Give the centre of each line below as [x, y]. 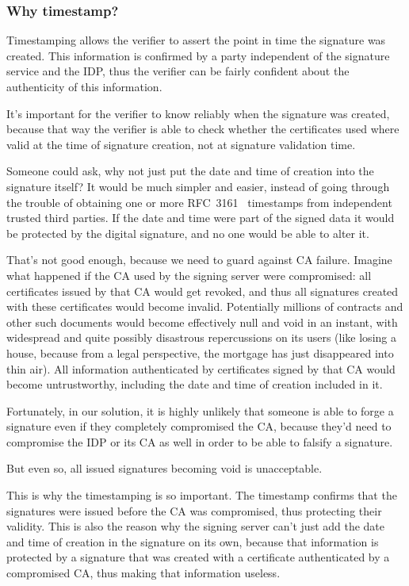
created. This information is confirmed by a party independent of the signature [198, 55]
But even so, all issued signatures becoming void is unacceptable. [164, 468]
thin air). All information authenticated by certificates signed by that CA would [201, 368]
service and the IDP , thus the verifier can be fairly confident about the [178, 71]
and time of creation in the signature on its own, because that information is [193, 541]
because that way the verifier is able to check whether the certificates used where [203, 129]
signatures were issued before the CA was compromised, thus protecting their [194, 510]
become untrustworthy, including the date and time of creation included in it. [195, 384]
